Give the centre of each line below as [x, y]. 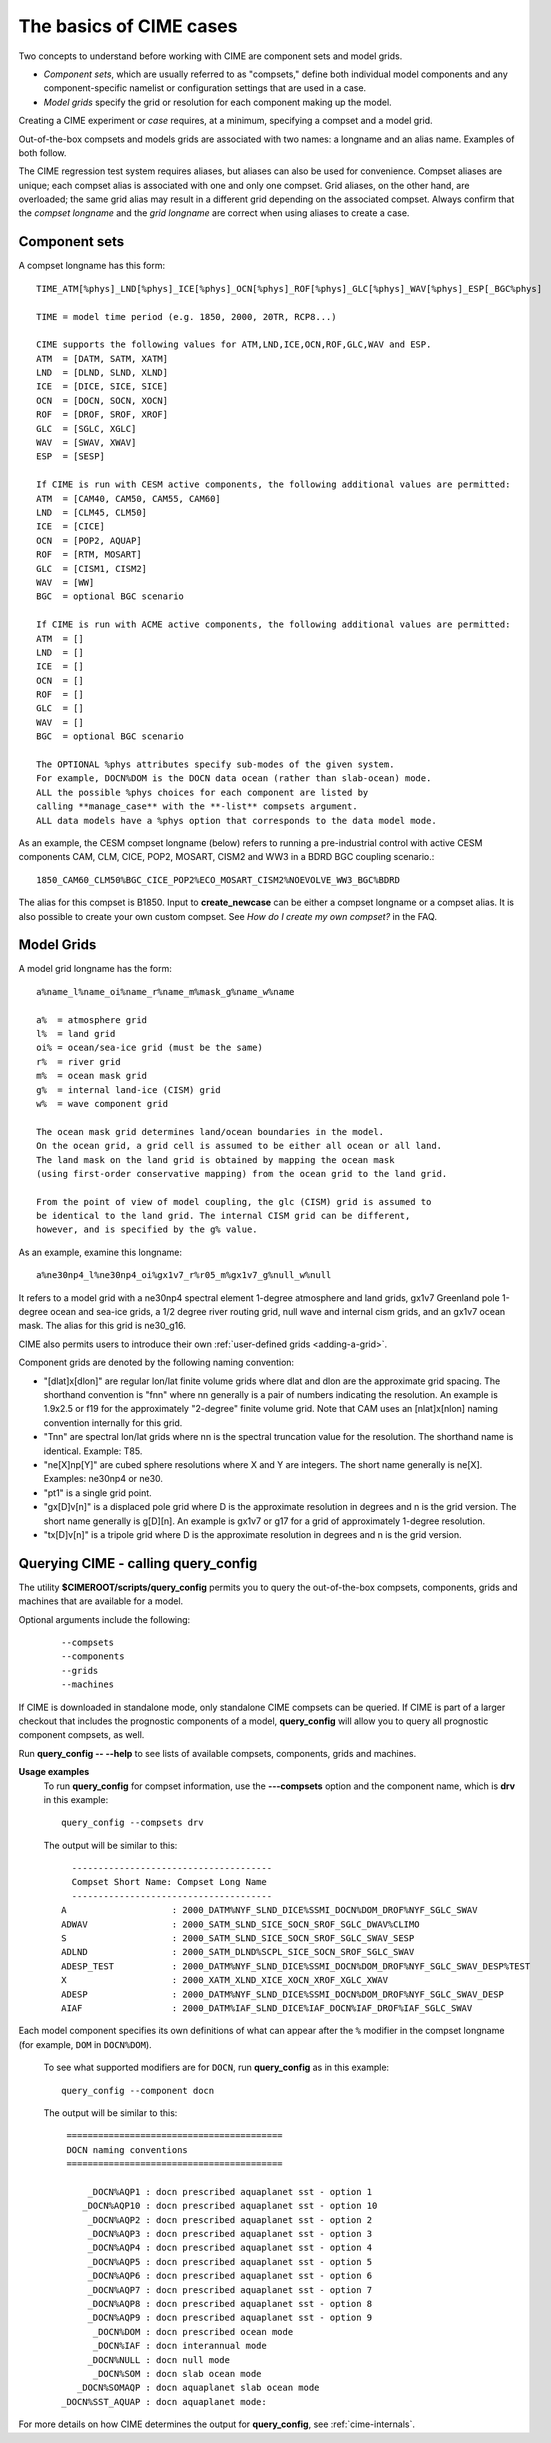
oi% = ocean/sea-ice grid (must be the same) [150, 1048]
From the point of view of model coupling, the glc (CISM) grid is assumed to [234, 1201]
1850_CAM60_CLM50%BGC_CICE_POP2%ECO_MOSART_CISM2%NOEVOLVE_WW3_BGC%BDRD [218, 879]
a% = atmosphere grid [92, 1019]
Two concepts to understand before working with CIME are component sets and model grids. [210, 56]
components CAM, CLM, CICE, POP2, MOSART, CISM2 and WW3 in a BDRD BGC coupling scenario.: [226, 857]
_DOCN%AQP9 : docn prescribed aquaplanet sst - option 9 [230, 2318]
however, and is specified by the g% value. [147, 1229]
